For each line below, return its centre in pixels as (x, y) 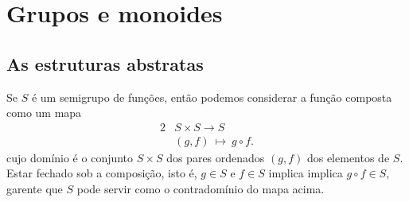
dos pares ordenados (216, 157)
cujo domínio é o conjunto (70, 157)
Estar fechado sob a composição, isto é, (102, 173)
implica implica (306, 173)
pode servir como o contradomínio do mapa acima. (201, 189)
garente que (35, 189)
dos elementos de (348, 157)
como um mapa (44, 113)
